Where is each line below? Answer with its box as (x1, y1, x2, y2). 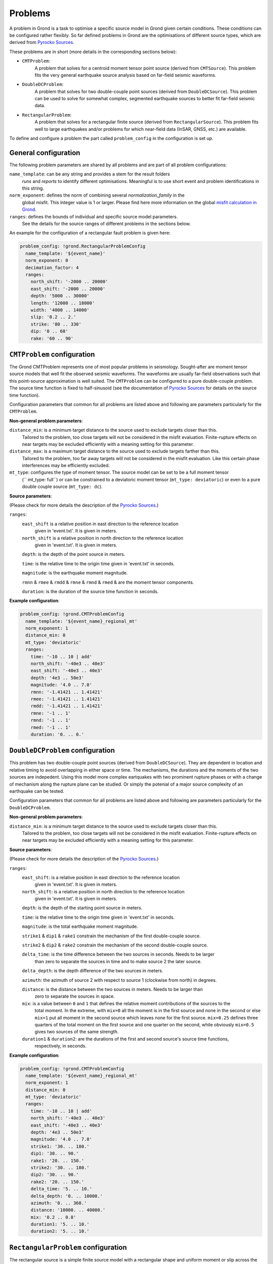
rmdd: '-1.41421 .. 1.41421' (30, 703, 103, 709)
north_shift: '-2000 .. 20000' (30, 279, 108, 285)
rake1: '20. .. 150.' (30, 1158, 84, 1163)
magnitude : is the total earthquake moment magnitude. (22, 923, 139, 930)
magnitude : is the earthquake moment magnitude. (22, 570, 128, 576)
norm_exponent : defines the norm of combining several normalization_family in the (9, 192, 185, 198)
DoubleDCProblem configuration (9, 746, 115, 755)
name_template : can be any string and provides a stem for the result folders (9, 171, 170, 177)
